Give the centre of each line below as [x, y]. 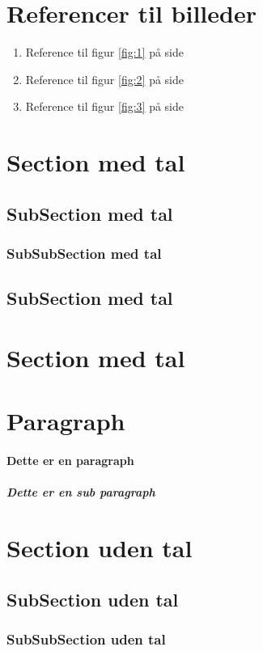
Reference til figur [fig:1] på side [105, 52]
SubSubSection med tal [84, 253]
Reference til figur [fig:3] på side [105, 106]
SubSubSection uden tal [86, 638]
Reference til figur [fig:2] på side [105, 79]
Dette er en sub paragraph [81, 492]
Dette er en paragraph [70, 461]
